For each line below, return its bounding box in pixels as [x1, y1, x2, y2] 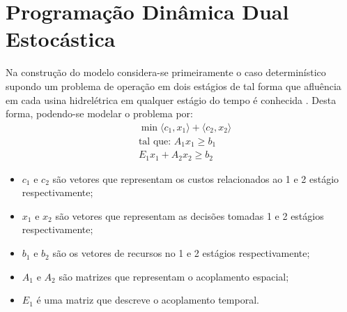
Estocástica [6, 24, 116, 53]
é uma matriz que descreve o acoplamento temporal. [36, 292, 259, 307]
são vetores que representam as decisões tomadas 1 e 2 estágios [55, 208, 324, 223]
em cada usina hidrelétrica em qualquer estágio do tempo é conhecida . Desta [6, 92, 337, 107]
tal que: [138, 136, 171, 147]
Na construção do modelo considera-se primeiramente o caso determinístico [6, 65, 326, 80]
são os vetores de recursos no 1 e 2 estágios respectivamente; [52, 246, 310, 260]
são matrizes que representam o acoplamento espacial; [59, 269, 289, 283]
